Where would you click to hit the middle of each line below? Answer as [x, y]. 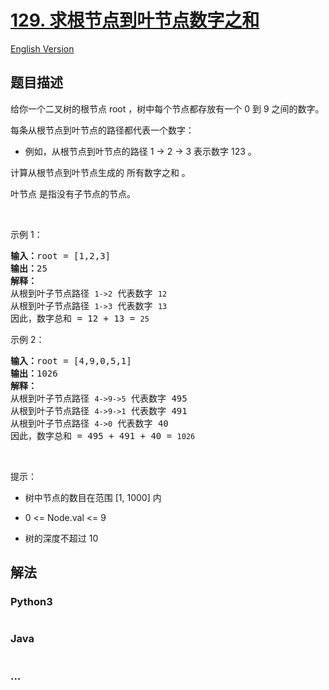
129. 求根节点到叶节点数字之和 [135, 20]
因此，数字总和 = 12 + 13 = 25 [80, 318]
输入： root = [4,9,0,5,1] [71, 360]
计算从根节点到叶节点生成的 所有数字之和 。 [100, 172]
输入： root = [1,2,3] [61, 255]
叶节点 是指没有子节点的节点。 [73, 193]
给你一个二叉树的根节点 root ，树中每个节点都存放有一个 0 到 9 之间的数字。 [167, 108]
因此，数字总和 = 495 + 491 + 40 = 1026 [103, 435]
